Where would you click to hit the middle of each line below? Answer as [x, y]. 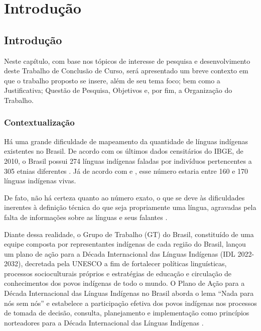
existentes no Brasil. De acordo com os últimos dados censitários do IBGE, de [124, 151]
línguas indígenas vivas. [40, 181]
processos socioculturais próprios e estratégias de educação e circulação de [118, 273]
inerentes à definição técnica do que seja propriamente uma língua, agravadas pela [130, 207]
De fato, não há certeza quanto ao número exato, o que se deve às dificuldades [124, 197]
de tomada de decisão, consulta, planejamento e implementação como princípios [127, 313]
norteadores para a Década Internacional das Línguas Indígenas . [104, 322]
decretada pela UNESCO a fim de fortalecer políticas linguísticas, [126, 263]
